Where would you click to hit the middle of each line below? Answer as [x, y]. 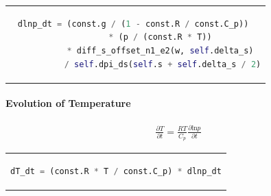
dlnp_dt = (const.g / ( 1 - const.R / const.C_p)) [133, 24]
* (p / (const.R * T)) [160, 37]
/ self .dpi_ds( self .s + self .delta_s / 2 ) [163, 64]
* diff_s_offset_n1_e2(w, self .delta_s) [160, 50]
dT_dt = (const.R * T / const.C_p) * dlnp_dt [116, 171]
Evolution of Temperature [68, 103]
